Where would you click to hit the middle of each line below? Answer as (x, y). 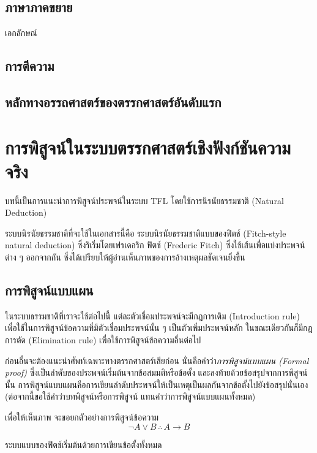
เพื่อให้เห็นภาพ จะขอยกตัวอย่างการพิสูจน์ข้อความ (82, 417)
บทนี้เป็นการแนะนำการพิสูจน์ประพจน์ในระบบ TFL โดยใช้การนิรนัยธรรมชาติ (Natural (144, 200)
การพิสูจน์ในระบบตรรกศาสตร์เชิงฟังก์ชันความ (148, 147)
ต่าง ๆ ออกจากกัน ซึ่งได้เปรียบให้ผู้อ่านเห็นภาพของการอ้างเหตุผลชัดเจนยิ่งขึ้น (125, 257)
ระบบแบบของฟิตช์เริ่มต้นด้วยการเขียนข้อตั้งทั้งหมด (84, 444)
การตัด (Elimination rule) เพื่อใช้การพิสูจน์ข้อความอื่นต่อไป (103, 340)
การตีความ (30, 66)
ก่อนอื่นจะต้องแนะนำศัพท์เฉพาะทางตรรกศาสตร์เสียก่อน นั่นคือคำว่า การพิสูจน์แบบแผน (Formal (157, 360)
